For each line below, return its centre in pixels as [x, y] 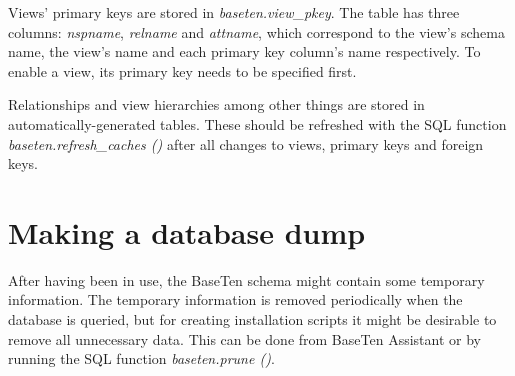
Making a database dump [187, 231]
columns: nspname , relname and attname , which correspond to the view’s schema [256, 31]
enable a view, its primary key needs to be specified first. [182, 70]
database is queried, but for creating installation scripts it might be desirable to [252, 319]
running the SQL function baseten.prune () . [141, 358]
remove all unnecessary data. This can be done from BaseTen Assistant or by [244, 338]
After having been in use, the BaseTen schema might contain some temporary [246, 279]
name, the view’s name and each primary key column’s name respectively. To [244, 51]
